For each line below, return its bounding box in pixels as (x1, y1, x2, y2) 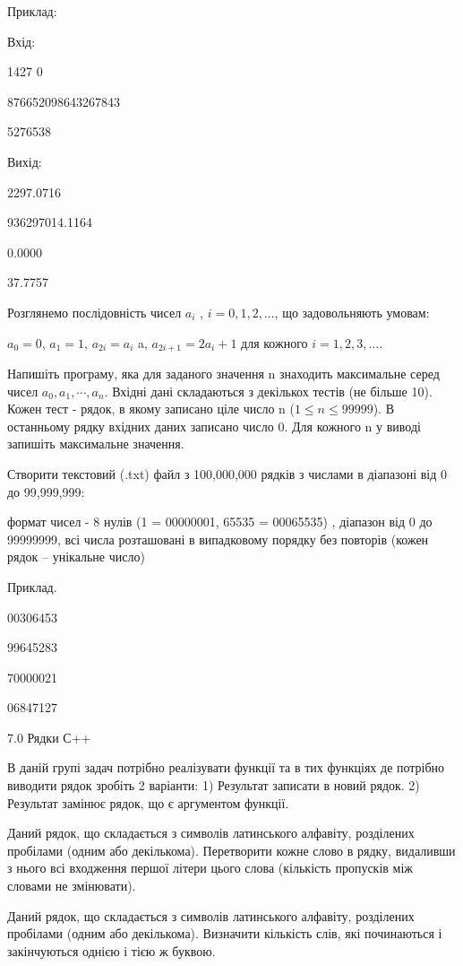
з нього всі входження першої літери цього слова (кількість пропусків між (7, 858, 414, 877)
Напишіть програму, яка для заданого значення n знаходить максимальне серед (7, 363, 440, 382)
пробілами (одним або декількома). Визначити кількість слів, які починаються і (7, 924, 442, 943)
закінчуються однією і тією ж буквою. (7, 941, 216, 960)
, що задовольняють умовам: (274, 302, 430, 321)
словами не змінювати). (7, 876, 136, 895)
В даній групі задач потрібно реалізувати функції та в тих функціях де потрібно (7, 758, 445, 777)
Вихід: (7, 152, 42, 170)
